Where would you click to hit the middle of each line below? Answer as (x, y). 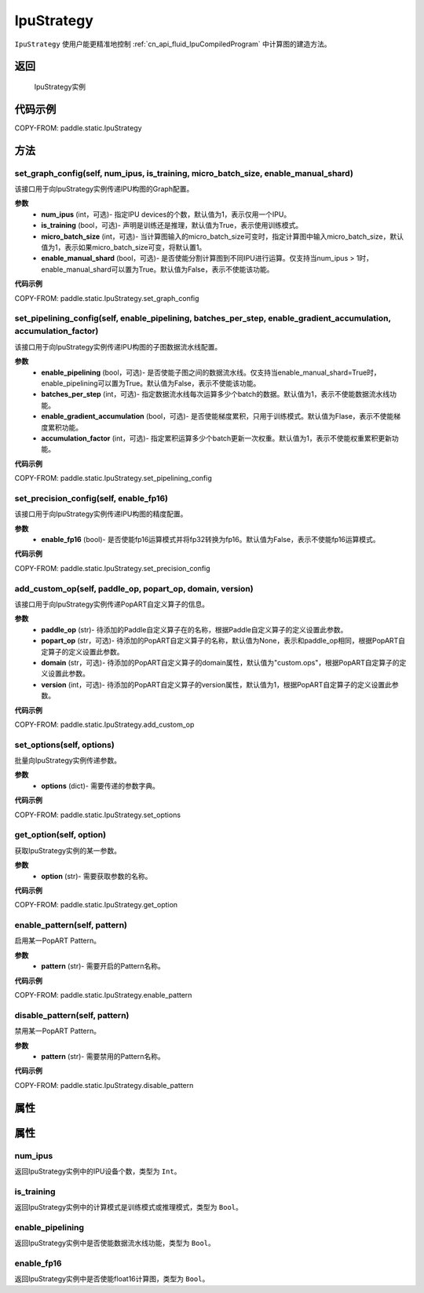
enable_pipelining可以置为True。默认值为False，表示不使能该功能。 (151, 383)
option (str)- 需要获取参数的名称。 (97, 876)
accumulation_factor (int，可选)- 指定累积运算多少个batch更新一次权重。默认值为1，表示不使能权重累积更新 (217, 438)
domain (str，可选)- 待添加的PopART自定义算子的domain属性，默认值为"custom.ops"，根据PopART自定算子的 (220, 662)
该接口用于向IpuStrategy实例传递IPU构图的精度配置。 (101, 514)
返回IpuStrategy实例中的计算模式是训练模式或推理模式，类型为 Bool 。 (129, 1207)
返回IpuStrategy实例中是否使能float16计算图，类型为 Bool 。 (112, 1279)
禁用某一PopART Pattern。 (58, 1031)
